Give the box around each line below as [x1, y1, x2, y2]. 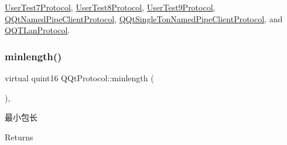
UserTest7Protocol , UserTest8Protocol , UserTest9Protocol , [5, 1, 216, 13]
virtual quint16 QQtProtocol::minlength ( [5, 72, 154, 84]
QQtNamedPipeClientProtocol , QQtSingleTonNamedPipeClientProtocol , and [5, 12, 283, 25]
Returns [5, 130, 33, 143]
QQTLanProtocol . [5, 24, 70, 36]
